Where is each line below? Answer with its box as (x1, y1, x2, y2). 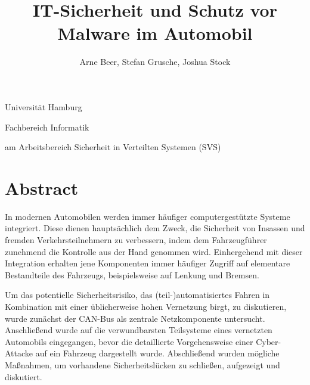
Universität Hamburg (5, 100, 82, 113)
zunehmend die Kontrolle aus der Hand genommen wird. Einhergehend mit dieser (5, 245, 303, 257)
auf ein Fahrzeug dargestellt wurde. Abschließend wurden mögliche (35, 347, 280, 359)
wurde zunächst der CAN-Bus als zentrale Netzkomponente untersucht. (5, 312, 265, 324)
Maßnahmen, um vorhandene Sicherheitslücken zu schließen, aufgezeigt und (5, 358, 280, 371)
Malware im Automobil (57, 21, 253, 45)
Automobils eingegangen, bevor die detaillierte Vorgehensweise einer (5, 335, 253, 347)
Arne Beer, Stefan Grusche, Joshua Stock (79, 55, 231, 68)
